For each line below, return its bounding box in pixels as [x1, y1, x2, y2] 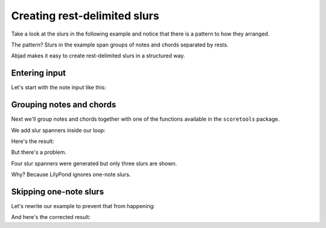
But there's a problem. [11, 148, 66, 156]
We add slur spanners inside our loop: [11, 127, 106, 134]
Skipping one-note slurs [11, 186, 104, 197]
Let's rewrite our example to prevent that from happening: [11, 203, 155, 209]
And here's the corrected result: [11, 214, 91, 221]
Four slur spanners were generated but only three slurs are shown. [11, 160, 177, 167]
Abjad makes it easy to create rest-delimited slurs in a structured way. [11, 52, 185, 60]
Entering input [11, 68, 66, 78]
